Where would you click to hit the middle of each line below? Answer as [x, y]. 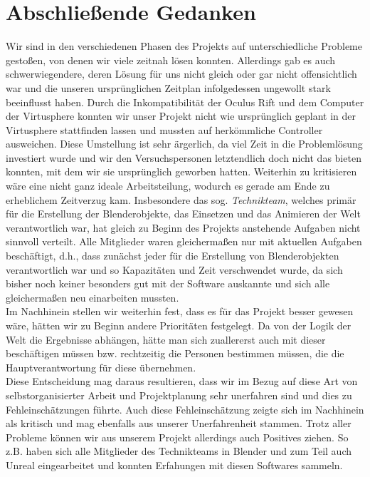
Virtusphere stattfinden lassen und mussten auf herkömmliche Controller [164, 129]
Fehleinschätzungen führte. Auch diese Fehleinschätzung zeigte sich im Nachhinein [185, 409]
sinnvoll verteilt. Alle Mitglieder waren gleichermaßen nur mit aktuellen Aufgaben [184, 241]
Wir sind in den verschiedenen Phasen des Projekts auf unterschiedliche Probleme [184, 46]
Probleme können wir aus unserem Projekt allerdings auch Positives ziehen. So [177, 437]
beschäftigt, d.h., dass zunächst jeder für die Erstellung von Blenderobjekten [173, 256]
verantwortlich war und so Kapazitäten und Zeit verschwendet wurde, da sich [174, 269]
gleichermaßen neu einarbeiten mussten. [92, 297]
